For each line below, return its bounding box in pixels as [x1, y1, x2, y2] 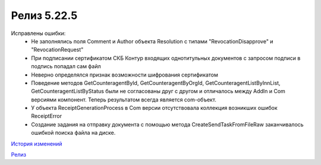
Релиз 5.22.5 [11, 9, 78, 22]
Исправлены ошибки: [11, 30, 66, 37]
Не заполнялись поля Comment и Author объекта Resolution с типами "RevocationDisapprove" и [31, 37, 273, 45]
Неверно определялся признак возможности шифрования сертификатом [31, 71, 218, 78]
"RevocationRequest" [31, 46, 84, 53]
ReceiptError [31, 113, 62, 120]
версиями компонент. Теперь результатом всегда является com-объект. [31, 96, 217, 103]
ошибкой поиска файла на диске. [31, 129, 116, 137]
